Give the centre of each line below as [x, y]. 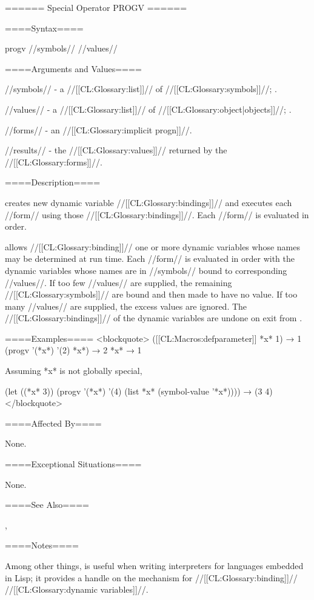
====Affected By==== [53, 423]
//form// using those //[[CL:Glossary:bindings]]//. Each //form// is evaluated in [157, 214]
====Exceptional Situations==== [73, 464]
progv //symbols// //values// [61, 48]
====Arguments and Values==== [73, 68]
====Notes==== [42, 545]
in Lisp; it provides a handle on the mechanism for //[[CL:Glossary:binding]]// [151, 577]
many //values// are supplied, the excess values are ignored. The [126, 306]
